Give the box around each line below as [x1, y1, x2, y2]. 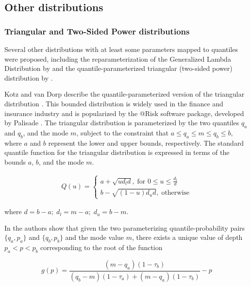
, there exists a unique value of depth [132, 232, 243, 242]
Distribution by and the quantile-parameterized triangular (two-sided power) [4, 63, 233, 73]
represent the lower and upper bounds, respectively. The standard [48, 137, 244, 148]
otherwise [161, 189, 190, 197]
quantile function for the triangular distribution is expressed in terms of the [4, 147, 230, 157]
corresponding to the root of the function [40, 242, 163, 252]
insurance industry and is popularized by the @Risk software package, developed [4, 108, 244, 118]
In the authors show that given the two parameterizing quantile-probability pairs [4, 222, 245, 233]
